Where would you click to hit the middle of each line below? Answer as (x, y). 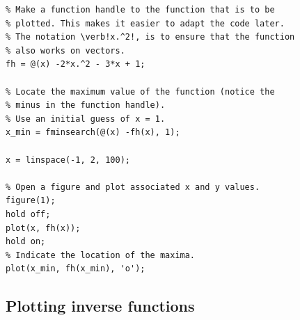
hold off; (28, 214)
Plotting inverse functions (100, 306)
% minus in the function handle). (86, 105)
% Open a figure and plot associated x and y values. (133, 187)
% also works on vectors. (65, 50)
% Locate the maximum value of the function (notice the (140, 91)
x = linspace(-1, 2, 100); (68, 160)
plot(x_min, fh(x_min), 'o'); (76, 269)
